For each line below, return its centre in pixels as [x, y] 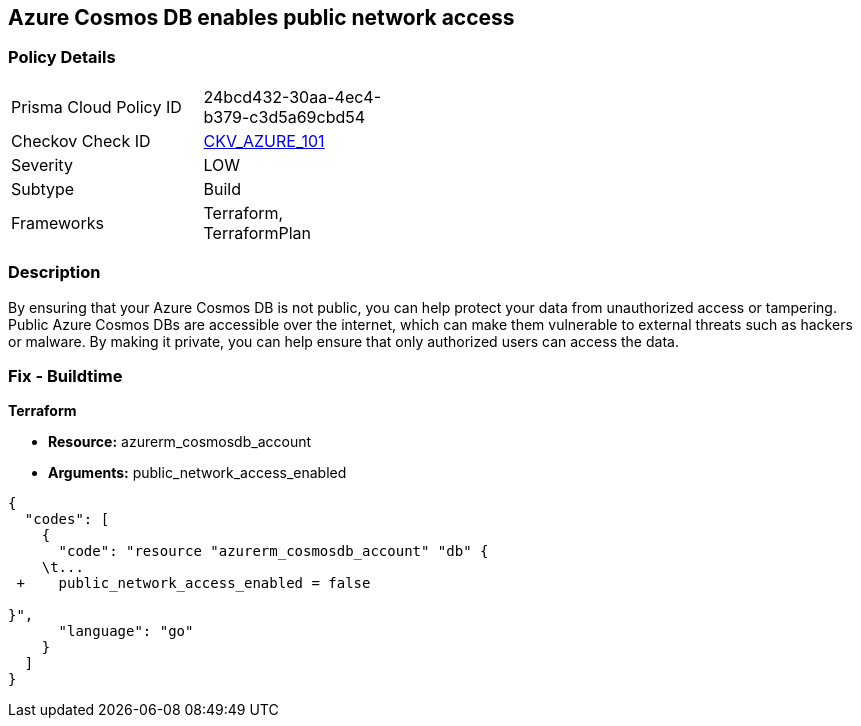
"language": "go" [126, 631]
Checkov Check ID [81, 140]
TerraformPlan [257, 232]
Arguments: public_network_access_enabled [197, 473]
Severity [42, 164]
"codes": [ [67, 519]
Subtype [43, 188]
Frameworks [57, 222]
